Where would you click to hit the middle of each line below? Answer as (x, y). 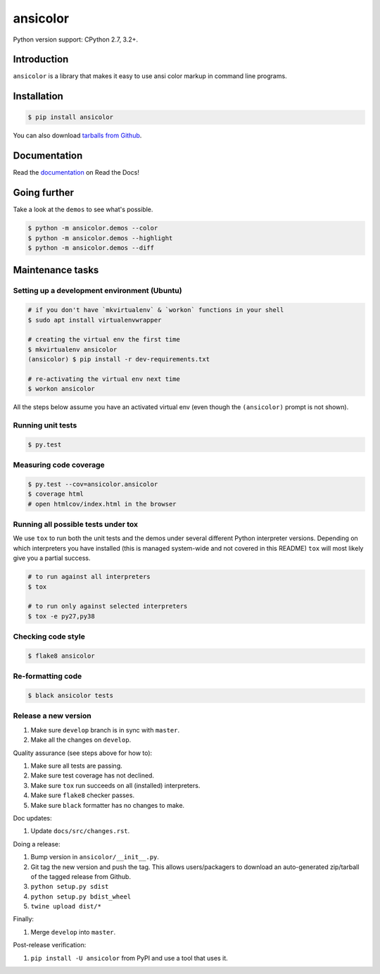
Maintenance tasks (56, 270)
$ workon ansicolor (61, 389)
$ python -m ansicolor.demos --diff (91, 248)
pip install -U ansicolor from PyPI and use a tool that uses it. (129, 958)
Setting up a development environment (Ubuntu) (97, 291)
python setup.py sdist (70, 887)
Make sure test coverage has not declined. (93, 775)
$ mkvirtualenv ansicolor (72, 349)
